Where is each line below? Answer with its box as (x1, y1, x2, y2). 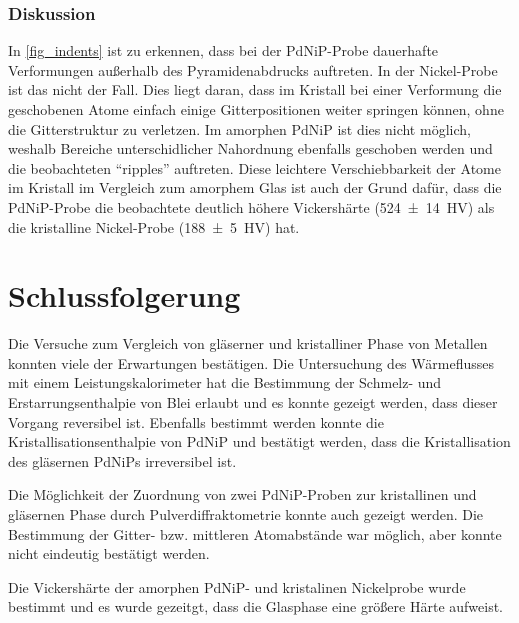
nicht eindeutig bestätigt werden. (8, 543, 210, 564)
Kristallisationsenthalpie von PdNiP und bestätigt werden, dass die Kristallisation (8, 431, 511, 452)
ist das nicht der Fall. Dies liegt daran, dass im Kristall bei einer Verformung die (8, 79, 502, 100)
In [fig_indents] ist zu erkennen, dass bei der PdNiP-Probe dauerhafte (8, 40, 439, 61)
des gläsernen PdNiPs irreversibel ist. (8, 450, 237, 471)
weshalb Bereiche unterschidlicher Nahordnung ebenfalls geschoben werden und (8, 138, 493, 159)
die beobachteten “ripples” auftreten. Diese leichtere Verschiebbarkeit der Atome (8, 157, 501, 178)
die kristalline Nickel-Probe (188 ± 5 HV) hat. (8, 216, 300, 237)
